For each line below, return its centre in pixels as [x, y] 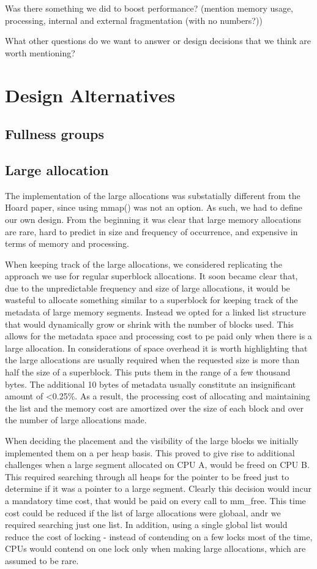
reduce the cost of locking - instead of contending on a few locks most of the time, [159, 536]
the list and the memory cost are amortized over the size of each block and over [155, 408]
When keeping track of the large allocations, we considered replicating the [144, 264]
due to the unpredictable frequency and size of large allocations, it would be [147, 288]
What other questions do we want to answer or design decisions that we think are [158, 41]
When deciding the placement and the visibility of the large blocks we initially [152, 441]
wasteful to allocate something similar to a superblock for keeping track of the [151, 300]
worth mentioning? [40, 52]
